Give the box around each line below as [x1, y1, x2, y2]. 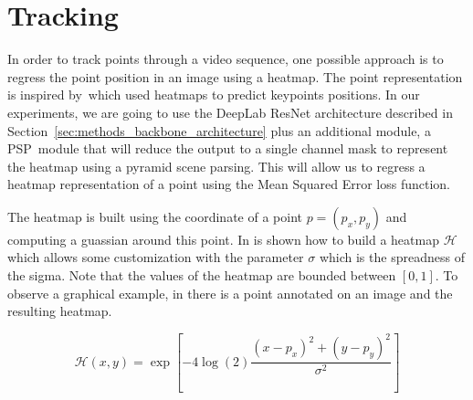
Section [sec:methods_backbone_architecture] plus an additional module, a [7, 121, 431, 140]
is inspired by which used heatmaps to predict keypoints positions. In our [7, 85, 420, 104]
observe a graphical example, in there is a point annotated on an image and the [7, 283, 453, 302]
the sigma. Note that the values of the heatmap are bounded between [7, 266, 396, 285]
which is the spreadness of [319, 247, 465, 267]
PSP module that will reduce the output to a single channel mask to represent [7, 139, 448, 158]
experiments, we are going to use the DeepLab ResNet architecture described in [7, 102, 453, 121]
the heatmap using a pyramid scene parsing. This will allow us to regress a [7, 156, 426, 175]
